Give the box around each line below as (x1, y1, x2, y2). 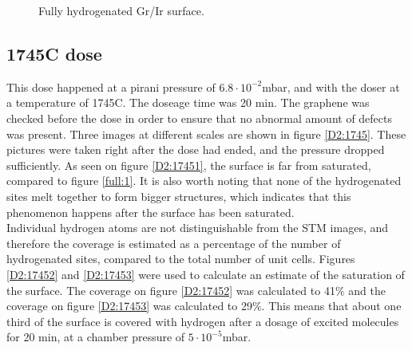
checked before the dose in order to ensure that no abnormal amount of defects (6, 109, 393, 126)
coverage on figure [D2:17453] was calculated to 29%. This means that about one (6, 297, 402, 314)
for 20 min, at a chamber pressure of (6, 328, 185, 345)
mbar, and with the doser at (262, 78, 400, 95)
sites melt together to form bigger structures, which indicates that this (6, 187, 351, 204)
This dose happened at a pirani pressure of (6, 78, 216, 95)
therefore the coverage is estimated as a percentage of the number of (6, 234, 341, 251)
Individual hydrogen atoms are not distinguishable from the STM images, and (6, 219, 389, 236)
